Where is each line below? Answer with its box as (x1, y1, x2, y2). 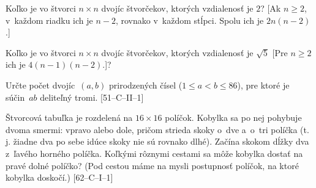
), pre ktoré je (237, 78, 290, 91)
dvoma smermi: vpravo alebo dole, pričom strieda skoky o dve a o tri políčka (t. (6, 123, 309, 136)
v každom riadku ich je (6, 13, 93, 26)
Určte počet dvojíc (6, 78, 75, 91)
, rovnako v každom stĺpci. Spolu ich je (115, 13, 264, 26)
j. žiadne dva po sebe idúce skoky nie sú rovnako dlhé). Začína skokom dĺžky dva (6, 135, 309, 148)
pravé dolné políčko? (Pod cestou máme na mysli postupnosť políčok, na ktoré (6, 159, 299, 172)
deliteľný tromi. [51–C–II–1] (40, 90, 144, 103)
